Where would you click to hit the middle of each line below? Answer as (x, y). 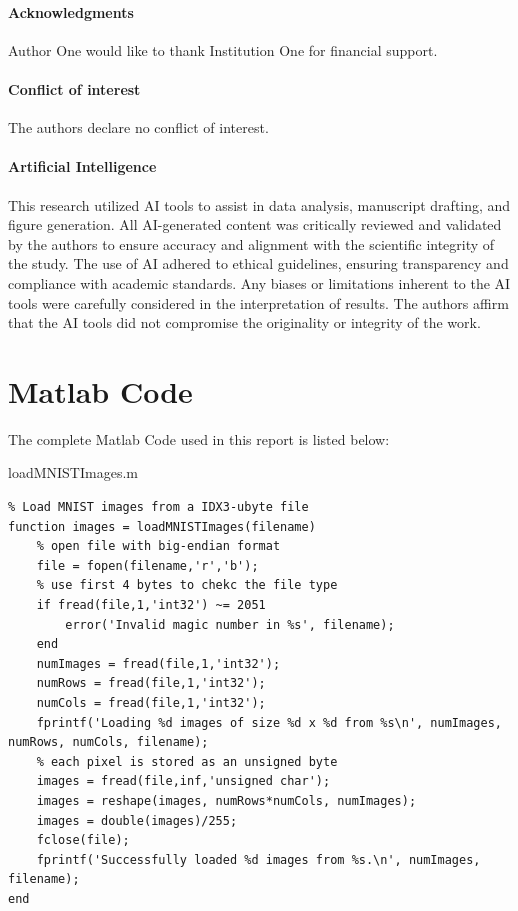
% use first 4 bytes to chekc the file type (187, 585)
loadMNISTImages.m (73, 472)
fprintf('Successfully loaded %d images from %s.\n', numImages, (258, 859)
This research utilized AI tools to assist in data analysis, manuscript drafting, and (259, 204)
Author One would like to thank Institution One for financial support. (223, 49)
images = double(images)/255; (137, 820)
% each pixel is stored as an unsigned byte (187, 761)
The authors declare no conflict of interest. (138, 127)
